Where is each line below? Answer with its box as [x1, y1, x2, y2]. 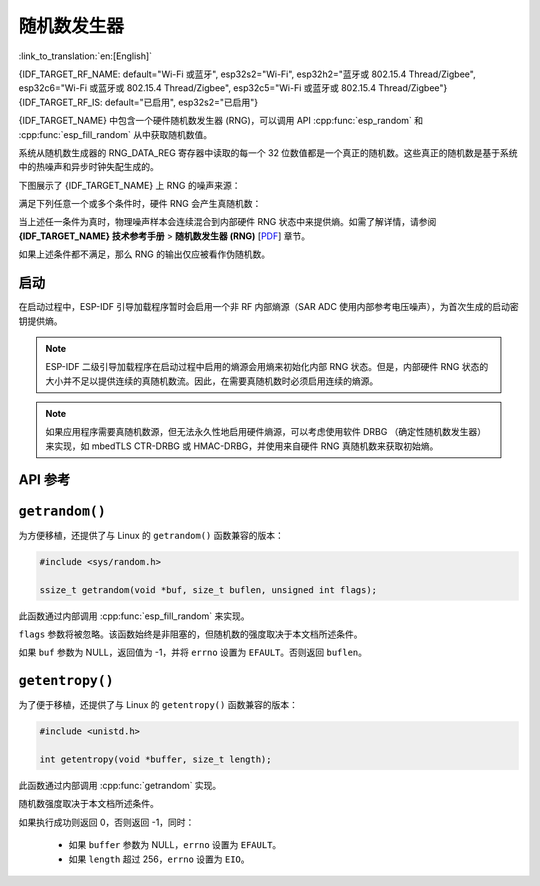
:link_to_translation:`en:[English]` [18, 50, 153, 62]
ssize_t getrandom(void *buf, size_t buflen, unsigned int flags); [39, 584, 378, 595]
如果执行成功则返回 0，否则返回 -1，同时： [18, 816, 195, 828]
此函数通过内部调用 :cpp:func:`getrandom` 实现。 [18, 779, 222, 791]
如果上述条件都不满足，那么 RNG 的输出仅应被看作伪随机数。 [18, 248, 270, 260]
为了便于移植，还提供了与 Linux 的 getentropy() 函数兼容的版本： [18, 699, 299, 711]
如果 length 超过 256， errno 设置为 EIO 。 [68, 853, 250, 865]
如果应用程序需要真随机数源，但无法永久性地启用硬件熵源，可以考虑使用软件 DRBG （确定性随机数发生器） [45, 426, 487, 438]
